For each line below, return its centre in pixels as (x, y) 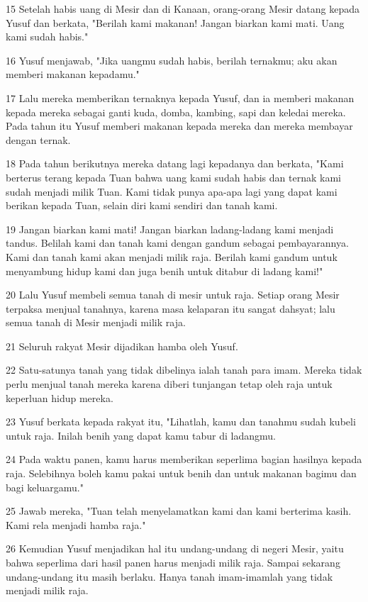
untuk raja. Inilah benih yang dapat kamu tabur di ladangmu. (141, 435)
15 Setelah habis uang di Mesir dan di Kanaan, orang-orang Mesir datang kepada (183, 9)
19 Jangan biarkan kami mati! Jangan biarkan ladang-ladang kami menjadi (170, 229)
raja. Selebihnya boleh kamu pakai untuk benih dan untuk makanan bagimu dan (181, 473)
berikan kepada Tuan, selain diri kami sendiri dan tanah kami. (142, 205)
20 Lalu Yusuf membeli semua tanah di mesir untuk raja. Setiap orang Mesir (173, 295)
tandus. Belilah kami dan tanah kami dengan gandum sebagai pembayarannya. (177, 243)
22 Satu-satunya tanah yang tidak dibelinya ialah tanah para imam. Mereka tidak (184, 370)
